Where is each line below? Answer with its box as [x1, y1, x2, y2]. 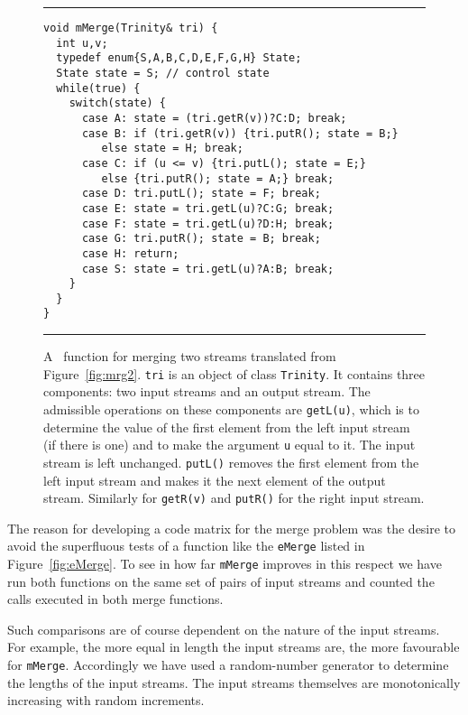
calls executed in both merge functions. [7, 590, 224, 608]
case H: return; [81, 246, 179, 260]
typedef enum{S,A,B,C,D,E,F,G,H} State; [56, 51, 302, 65]
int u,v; [56, 36, 108, 50]
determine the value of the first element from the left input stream [43, 417, 410, 436]
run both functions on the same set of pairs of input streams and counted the [7, 571, 435, 590]
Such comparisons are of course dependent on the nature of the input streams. [7, 619, 440, 638]
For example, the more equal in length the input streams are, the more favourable [7, 637, 460, 656]
